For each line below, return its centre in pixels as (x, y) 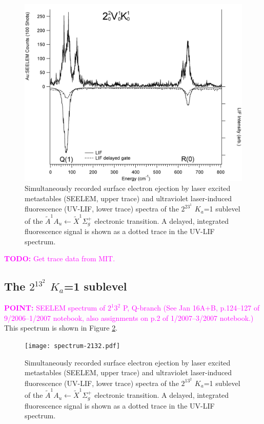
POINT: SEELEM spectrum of (55, 308)
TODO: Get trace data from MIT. (60, 258)
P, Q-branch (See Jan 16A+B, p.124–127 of (191, 308)
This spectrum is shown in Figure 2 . (61, 328)
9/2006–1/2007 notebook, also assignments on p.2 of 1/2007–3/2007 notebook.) (129, 317)
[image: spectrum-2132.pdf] (73, 346)
